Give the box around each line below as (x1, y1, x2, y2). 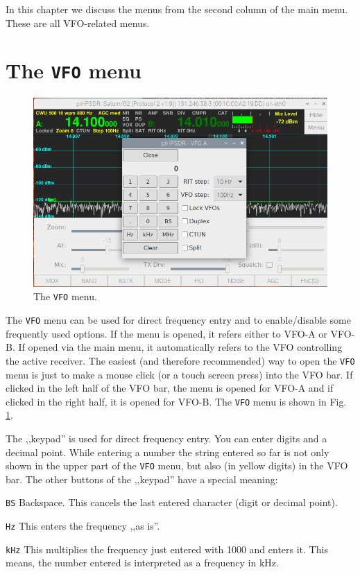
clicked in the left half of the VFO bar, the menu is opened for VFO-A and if (6, 381, 334, 395)
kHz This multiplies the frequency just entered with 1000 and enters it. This (6, 541, 328, 556)
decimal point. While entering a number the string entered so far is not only (6, 444, 329, 459)
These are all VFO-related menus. (6, 15, 150, 30)
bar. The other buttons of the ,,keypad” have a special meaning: (6, 471, 278, 486)
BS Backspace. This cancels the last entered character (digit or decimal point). (6, 495, 338, 510)
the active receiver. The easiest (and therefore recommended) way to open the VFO (6, 353, 355, 367)
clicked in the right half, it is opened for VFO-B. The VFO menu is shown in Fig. (6, 394, 347, 408)
